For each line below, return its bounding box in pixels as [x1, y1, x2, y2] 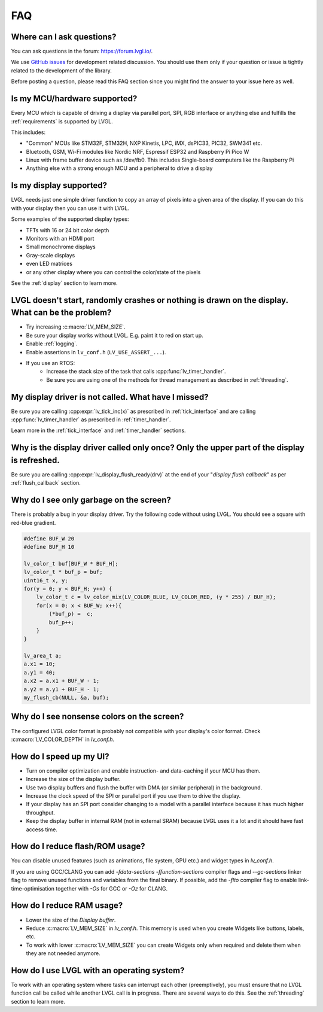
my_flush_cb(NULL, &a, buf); [23, 694, 109, 701]
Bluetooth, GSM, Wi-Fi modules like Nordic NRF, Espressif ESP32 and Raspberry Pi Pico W [26, 148, 249, 155]
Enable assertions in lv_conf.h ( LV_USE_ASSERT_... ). [26, 348, 166, 355]
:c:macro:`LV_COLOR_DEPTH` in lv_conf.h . [11, 736, 115, 743]
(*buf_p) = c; [48, 610, 94, 618]
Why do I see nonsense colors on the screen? [11, 712, 184, 722]
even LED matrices [26, 260, 73, 268]
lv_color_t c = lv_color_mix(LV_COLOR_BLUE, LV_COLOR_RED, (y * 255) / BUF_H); [36, 594, 276, 601]
